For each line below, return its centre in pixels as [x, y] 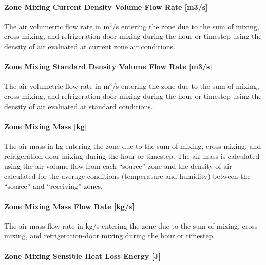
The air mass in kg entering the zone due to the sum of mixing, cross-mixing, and [133, 145]
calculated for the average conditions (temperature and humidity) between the [127, 176]
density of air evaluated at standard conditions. [79, 106]
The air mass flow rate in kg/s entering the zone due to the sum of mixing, [122, 225]
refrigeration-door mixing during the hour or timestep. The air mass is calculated [132, 156]
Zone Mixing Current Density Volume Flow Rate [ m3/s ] [106, 6]
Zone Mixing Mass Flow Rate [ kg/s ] [69, 206]
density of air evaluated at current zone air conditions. [90, 46]
